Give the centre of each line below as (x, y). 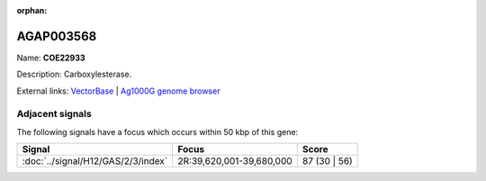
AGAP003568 (57, 36)
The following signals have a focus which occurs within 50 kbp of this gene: (157, 131)
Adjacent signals (54, 114)
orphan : (32, 10)
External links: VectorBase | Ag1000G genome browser (118, 91)
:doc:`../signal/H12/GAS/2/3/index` (95, 161)
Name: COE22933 (51, 58)
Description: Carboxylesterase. (74, 74)
